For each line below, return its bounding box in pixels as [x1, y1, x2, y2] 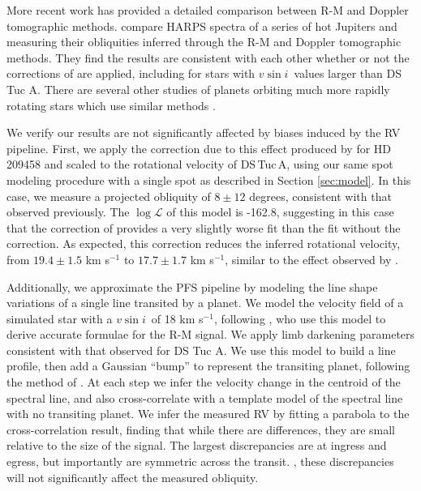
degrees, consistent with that [249, 187, 392, 204]
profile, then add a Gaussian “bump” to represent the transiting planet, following [6, 357, 410, 374]
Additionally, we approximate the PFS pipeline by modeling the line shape [6, 278, 378, 295]
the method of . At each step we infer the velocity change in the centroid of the [6, 374, 401, 391]
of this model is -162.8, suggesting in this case [166, 203, 394, 220]
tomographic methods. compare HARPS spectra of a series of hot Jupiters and [6, 17, 397, 34]
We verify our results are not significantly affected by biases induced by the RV [6, 124, 401, 141]
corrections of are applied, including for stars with [6, 65, 256, 82]
